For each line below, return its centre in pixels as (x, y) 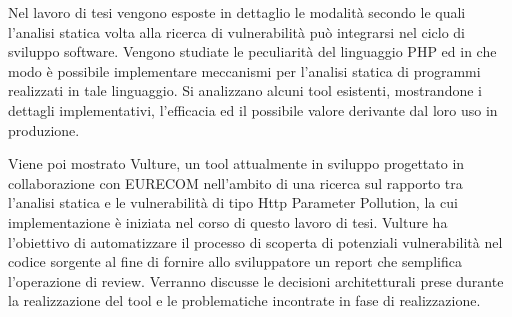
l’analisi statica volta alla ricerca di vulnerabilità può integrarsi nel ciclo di (237, 31)
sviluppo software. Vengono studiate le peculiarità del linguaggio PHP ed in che (252, 51)
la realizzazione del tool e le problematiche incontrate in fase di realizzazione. (244, 300)
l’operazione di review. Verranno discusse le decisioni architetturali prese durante (256, 280)
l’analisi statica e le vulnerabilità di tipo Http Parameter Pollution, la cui (233, 202)
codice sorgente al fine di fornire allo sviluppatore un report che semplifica (235, 261)
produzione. (44, 129)
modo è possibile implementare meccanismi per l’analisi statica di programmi (244, 70)
